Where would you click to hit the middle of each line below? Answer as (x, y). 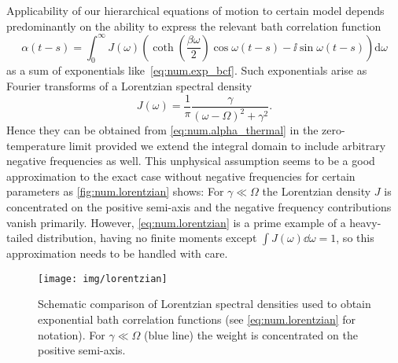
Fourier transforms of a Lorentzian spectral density (129, 86)
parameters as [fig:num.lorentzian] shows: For (115, 191)
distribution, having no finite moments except (147, 238)
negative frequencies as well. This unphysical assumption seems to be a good (191, 161)
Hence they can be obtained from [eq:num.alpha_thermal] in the (162, 130)
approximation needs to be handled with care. (117, 253)
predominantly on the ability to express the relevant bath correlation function (194, 26)
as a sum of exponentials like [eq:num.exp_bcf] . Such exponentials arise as (187, 70)
